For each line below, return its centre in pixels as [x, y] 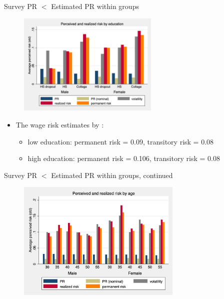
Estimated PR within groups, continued [112, 175]
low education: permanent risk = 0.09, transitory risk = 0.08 [121, 141]
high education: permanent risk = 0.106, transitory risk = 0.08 [124, 158]
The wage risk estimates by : [60, 125]
